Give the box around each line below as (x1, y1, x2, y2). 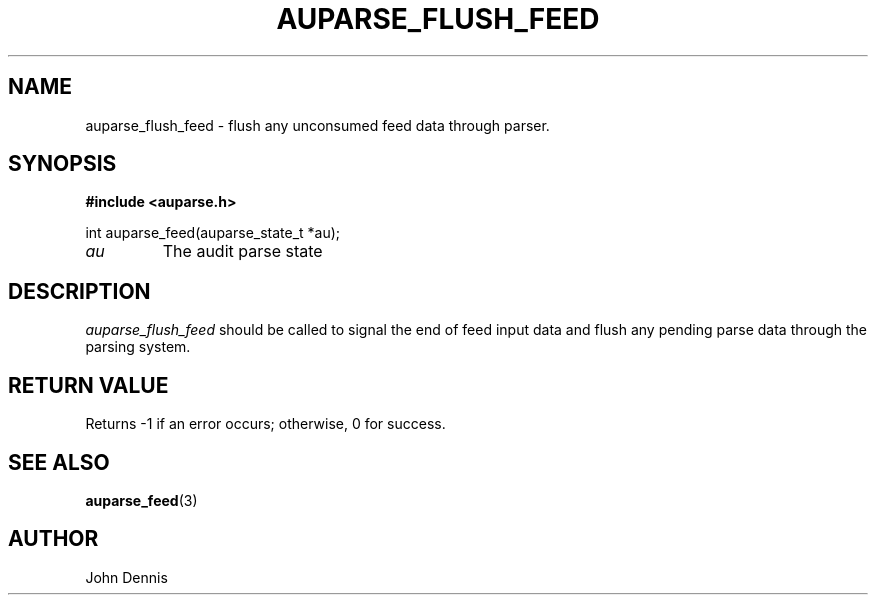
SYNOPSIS (8, 151, 117, 177)
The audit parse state (162, 241, 323, 262)
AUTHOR (8, 526, 99, 552)
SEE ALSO (8, 449, 110, 475)
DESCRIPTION (8, 278, 151, 304)
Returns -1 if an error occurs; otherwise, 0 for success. (85, 415, 446, 433)
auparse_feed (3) (85, 491, 198, 509)
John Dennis (85, 568, 168, 586)
